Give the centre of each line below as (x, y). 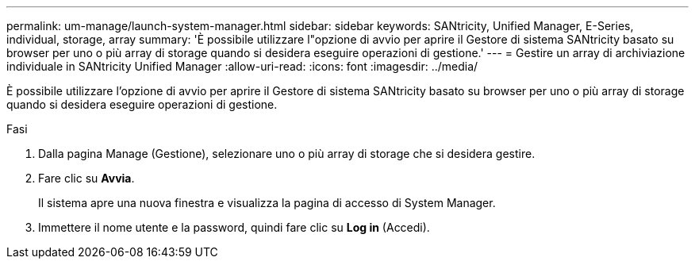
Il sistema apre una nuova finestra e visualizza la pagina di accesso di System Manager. (267, 203)
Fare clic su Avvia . (86, 178)
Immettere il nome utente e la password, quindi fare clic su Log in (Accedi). (234, 227)
